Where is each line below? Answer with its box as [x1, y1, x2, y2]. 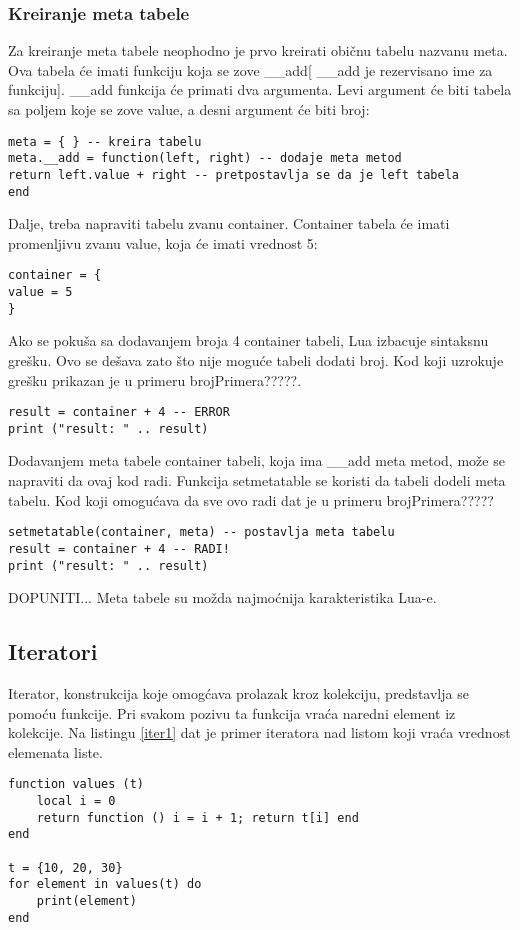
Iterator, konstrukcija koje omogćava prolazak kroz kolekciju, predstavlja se [8, 683, 469, 704]
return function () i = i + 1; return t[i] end [36, 810, 359, 825]
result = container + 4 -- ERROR [8, 405, 230, 420]
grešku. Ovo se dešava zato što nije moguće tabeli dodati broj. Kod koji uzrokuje [8, 349, 504, 370]
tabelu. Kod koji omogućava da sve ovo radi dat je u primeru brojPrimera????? [8, 489, 494, 510]
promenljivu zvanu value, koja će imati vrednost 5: [8, 232, 318, 253]
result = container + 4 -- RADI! [8, 541, 230, 556]
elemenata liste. [8, 741, 103, 762]
